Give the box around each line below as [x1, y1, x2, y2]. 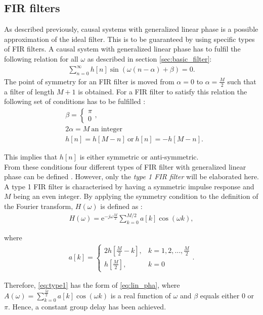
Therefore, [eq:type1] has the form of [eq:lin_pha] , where [4, 280, 180, 290]
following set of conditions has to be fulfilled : [4, 96, 146, 107]
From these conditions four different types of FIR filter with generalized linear [4, 161, 246, 172]
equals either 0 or [200, 290, 254, 301]
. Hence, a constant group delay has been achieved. [8, 301, 166, 311]
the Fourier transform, [4, 200, 73, 211]
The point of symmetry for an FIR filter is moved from [4, 76, 174, 86]
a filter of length [4, 86, 55, 96]
